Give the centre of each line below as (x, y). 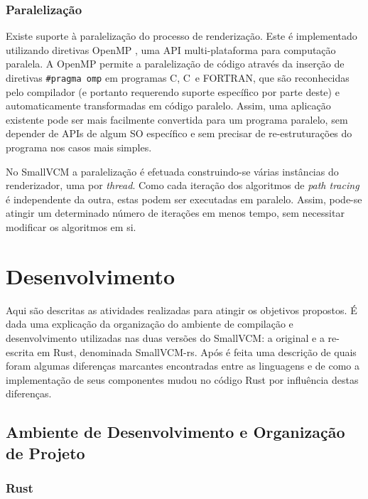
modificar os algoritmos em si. (71, 227)
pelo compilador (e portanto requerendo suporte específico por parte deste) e (173, 91)
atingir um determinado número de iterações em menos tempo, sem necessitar (175, 213)
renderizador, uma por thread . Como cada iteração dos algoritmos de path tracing (183, 185)
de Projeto (45, 452)
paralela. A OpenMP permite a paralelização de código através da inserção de (175, 64)
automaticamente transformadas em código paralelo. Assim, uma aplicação (168, 106)
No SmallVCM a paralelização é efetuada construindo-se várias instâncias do (172, 171)
